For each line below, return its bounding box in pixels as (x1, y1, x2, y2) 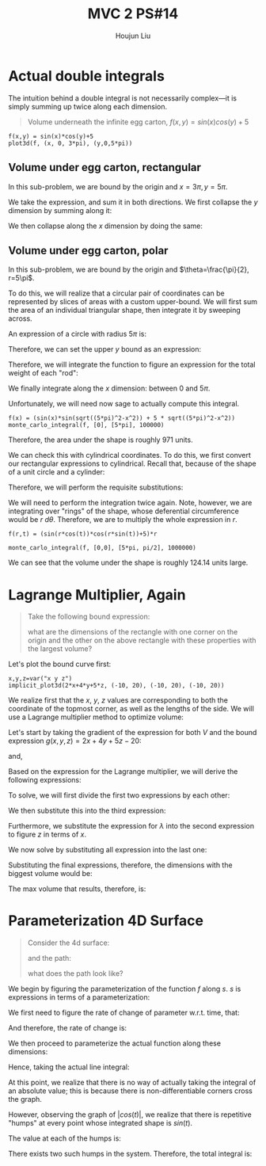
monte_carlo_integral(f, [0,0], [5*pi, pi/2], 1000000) (8, 544, 196, 552)
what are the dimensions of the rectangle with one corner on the (27, 627, 238, 637)
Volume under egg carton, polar (8, 243, 169, 257)
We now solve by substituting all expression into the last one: (8, 845, 207, 855)
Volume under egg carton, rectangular (8, 161, 202, 174)
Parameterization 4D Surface (8, 912, 204, 930)
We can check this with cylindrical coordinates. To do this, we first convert (8, 451, 252, 460)
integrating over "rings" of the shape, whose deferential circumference (8, 506, 240, 516)
